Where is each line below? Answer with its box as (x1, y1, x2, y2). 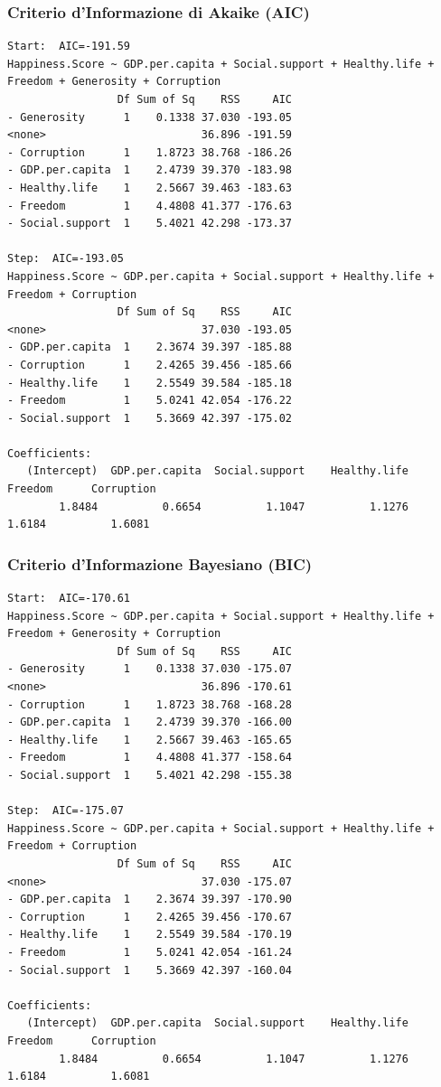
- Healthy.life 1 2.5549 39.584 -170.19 (7, 928, 292, 942)
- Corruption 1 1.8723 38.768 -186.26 (7, 145, 292, 159)
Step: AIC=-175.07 (7, 804, 124, 818)
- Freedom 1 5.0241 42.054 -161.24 (7, 945, 292, 959)
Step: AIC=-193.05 (7, 252, 124, 266)
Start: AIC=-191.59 (7, 40, 131, 53)
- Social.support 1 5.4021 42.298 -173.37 (7, 217, 292, 230)
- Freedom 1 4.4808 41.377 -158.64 (7, 751, 292, 764)
